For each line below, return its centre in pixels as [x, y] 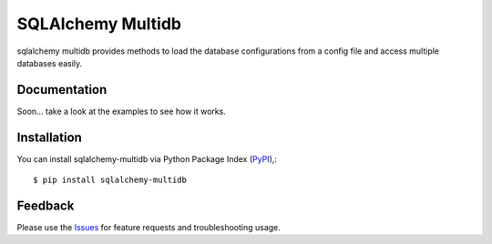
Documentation [62, 90]
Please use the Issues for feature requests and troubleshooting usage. [149, 228]
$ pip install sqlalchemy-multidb [110, 180]
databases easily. [50, 63]
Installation [49, 137]
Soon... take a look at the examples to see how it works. [122, 111]
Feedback [46, 205]
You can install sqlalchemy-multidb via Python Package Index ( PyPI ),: [147, 158]
